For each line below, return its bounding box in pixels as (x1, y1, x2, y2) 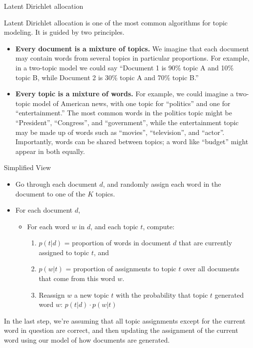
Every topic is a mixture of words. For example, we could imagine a (15, 88, 234, 99)
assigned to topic (39, 247, 89, 257)
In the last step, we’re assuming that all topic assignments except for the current (4, 315, 246, 326)
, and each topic (90, 221, 138, 231)
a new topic (74, 289, 109, 300)
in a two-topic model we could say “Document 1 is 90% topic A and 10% (15, 62, 234, 72)
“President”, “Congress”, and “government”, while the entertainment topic (15, 117, 239, 127)
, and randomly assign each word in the (103, 178, 221, 189)
